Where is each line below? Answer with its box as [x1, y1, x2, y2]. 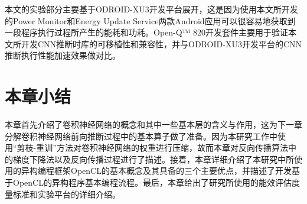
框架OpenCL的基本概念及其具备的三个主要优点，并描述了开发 [54, 164, 292, 177]
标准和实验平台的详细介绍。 [12, 187, 120, 200]
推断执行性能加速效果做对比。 [5, 49, 120, 61]
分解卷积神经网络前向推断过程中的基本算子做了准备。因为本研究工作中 [5, 129, 277, 142]
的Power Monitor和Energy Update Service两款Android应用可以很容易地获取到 [5, 14, 296, 27]
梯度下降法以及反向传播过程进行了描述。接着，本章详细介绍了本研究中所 [12, 153, 294, 165]
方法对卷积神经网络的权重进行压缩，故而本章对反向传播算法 [56, 141, 288, 154]
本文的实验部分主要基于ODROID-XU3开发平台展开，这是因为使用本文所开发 [5, 3, 298, 15]
